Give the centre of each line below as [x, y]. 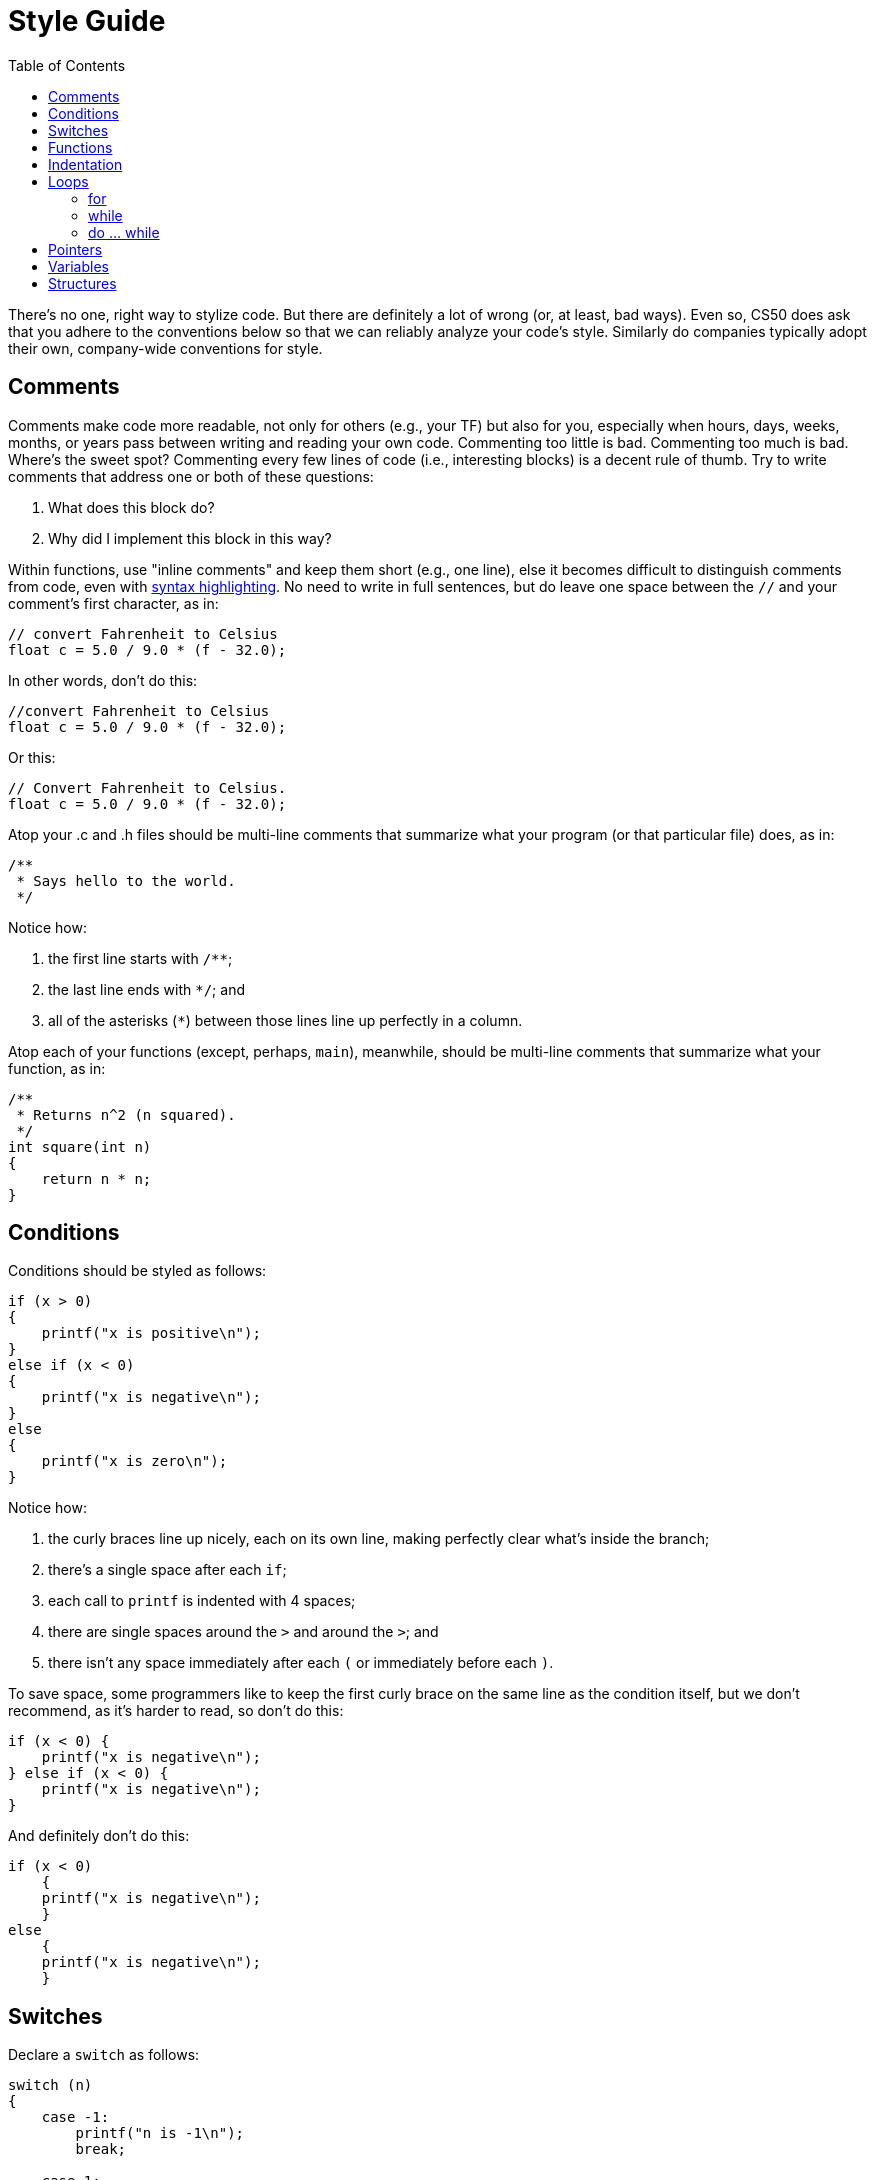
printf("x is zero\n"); [134, 1461]
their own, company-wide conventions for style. [165, 348]
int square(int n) [80, 1146]
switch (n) [50, 2085]
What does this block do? [131, 507]
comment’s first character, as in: [113, 603]
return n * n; [96, 1178]
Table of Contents [67, 65]
